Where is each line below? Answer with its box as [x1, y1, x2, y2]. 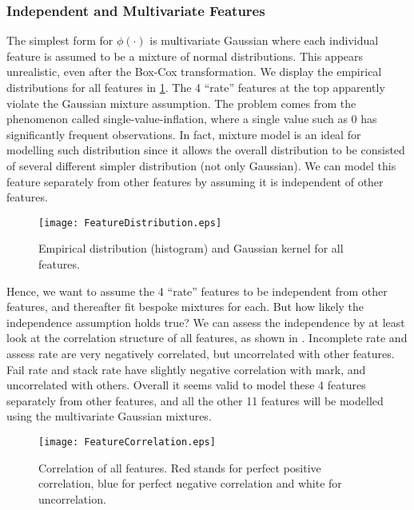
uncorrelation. [38, 490, 106, 507]
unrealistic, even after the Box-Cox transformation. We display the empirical [6, 63, 382, 80]
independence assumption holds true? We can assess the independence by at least [6, 313, 405, 330]
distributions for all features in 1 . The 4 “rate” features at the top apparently [6, 79, 385, 95]
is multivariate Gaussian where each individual [149, 32, 379, 49]
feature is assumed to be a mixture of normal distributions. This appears [6, 47, 364, 64]
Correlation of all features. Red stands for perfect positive [38, 459, 321, 476]
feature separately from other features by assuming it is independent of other [6, 173, 384, 189]
